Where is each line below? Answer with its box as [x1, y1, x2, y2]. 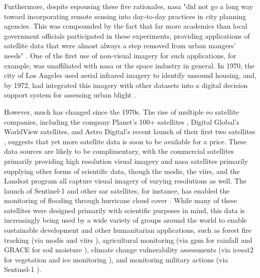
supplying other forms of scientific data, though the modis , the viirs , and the [4, 165, 240, 176]
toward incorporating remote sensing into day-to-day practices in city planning [4, 11, 246, 21]
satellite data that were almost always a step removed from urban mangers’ [4, 40, 236, 51]
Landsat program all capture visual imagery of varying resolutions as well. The [4, 175, 247, 186]
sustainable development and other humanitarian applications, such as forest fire [4, 225, 251, 235]
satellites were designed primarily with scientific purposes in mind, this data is [4, 205, 245, 215]
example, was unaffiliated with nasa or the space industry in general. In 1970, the [4, 60, 254, 70]
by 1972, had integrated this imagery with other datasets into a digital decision [4, 79, 248, 90]
